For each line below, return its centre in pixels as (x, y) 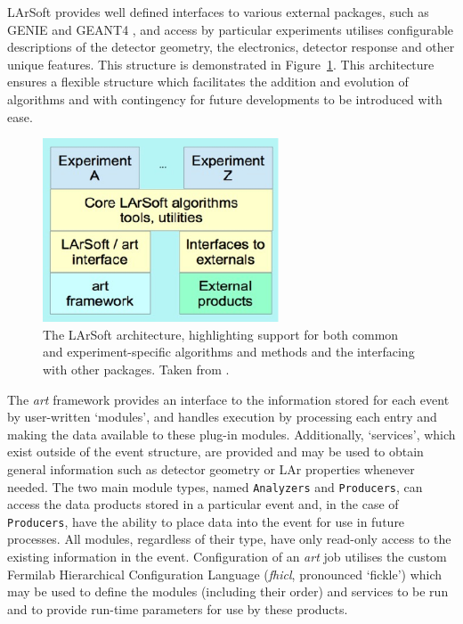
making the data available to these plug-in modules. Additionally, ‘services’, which (231, 434)
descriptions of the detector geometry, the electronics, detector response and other (231, 47)
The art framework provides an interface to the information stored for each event (228, 399)
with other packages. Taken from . (136, 369)
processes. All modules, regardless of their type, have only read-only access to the (229, 539)
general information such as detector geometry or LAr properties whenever (211, 468)
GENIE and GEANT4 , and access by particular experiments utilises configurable (231, 29)
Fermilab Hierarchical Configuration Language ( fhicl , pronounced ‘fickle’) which (225, 574)
